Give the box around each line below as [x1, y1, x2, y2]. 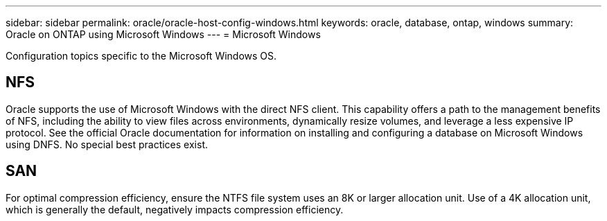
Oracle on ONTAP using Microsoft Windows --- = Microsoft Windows [6, 28, 321, 40]
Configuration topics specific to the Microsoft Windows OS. [6, 50, 277, 62]
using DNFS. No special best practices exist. [6, 138, 208, 150]
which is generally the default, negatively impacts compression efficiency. [6, 203, 344, 215]
